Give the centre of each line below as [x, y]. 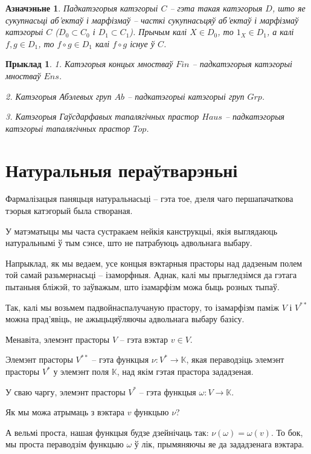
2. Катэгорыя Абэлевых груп [59, 96]
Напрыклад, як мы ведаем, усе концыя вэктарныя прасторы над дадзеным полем [154, 263]
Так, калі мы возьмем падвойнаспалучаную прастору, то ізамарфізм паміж [143, 307]
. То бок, [287, 432]
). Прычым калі [158, 32]
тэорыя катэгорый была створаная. [69, 211]
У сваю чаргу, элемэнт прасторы [66, 391]
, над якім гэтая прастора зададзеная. [185, 371]
